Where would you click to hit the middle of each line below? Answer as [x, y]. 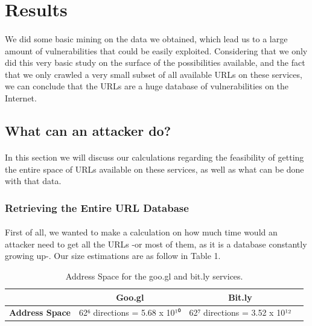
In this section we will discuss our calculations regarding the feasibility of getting [154, 157]
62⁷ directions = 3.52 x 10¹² [240, 312]
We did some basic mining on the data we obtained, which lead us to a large [146, 38]
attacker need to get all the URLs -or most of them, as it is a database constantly [156, 244]
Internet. [21, 97]
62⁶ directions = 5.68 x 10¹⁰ [130, 312]
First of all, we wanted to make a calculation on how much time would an [141, 232]
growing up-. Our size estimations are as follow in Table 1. [113, 256]
